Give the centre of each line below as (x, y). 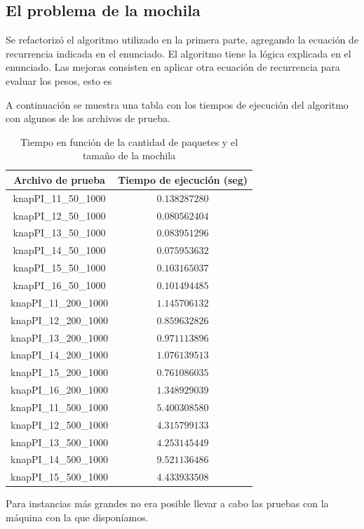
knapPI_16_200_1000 (60, 390)
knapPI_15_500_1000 (60, 477)
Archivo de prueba (59, 179)
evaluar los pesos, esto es (59, 80)
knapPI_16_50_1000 (59, 285)
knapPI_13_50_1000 (59, 233)
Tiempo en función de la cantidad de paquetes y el (129, 141)
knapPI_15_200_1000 (60, 372)
